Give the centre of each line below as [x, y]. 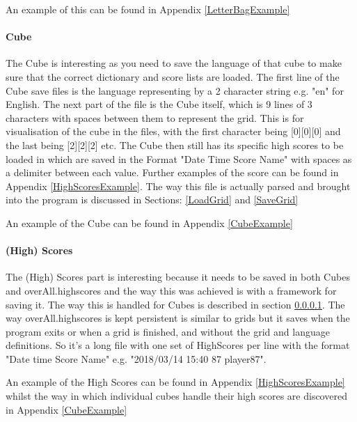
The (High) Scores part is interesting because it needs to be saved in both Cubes [178, 277]
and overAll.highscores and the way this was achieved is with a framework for [171, 290]
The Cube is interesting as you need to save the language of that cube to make [174, 63]
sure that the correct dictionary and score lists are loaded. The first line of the [173, 76]
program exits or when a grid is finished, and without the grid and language [168, 331]
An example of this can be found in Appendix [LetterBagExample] [148, 9]
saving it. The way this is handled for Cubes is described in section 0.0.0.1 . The [175, 304]
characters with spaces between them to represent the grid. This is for [155, 117]
